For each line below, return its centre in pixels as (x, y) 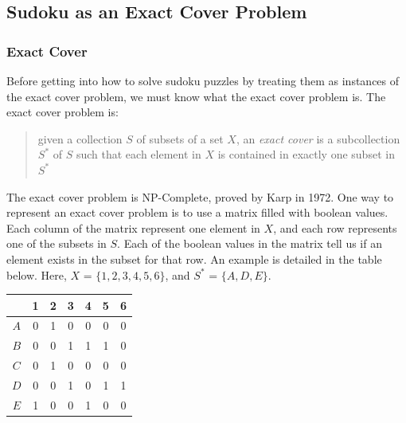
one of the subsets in (57, 243)
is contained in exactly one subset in (306, 154)
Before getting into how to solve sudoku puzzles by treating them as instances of (203, 80)
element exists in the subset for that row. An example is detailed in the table (194, 258)
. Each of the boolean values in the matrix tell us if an (250, 243)
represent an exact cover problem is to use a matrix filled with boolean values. (197, 212)
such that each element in (139, 154)
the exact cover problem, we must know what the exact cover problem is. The (196, 96)
